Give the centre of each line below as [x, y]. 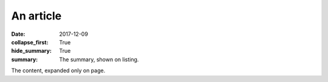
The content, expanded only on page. [58, 70]
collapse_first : [30, 42]
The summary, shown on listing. [99, 59]
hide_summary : [31, 51]
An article [36, 16]
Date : [18, 34]
